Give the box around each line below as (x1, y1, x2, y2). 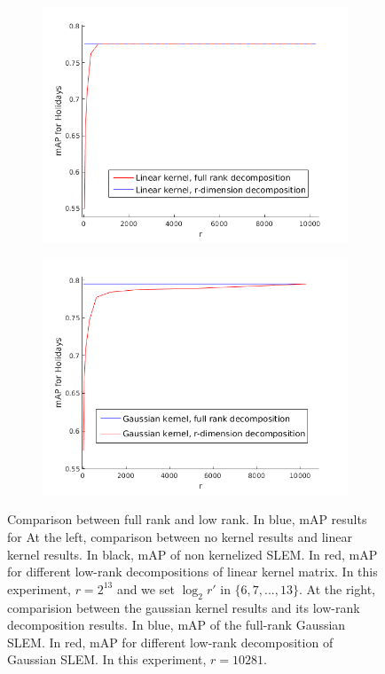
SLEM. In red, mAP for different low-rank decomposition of (7, 632, 334, 651)
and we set (116, 579, 175, 598)
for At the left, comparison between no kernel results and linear (7, 528, 352, 546)
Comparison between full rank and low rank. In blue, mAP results (7, 510, 367, 529)
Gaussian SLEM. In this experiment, (7, 650, 207, 669)
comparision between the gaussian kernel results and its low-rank (7, 598, 360, 616)
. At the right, (299, 579, 375, 598)
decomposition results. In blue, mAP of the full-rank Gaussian (7, 615, 346, 634)
